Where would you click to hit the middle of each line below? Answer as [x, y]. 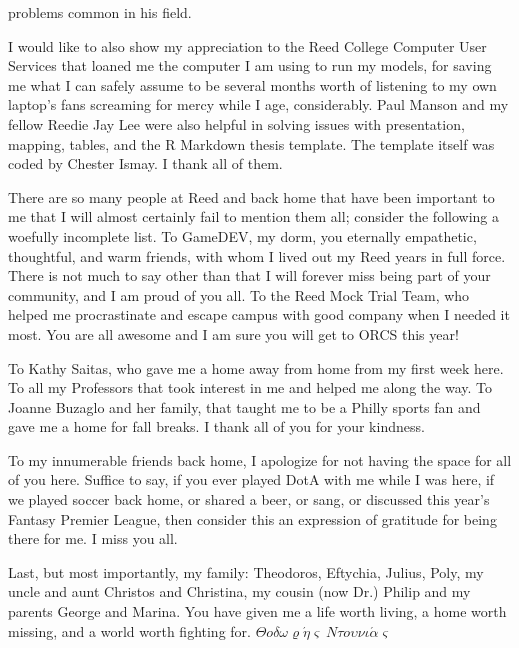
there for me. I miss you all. [93, 538]
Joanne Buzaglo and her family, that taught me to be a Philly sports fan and [244, 406]
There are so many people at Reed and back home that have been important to [251, 196]
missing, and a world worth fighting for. [129, 630]
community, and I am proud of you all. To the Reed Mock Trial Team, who [239, 294]
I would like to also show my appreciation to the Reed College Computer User [247, 45]
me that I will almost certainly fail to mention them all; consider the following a [253, 216]
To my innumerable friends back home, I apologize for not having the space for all [260, 459]
